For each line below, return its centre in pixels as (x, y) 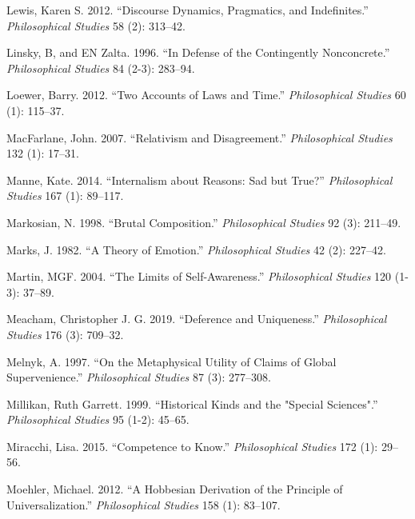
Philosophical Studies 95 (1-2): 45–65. (98, 419)
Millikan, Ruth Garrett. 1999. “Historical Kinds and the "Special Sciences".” (192, 403)
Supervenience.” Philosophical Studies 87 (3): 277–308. (139, 377)
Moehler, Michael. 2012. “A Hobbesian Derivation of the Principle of (175, 489)
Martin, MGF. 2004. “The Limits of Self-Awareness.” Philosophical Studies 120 (199, 276)
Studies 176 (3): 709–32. (65, 334)
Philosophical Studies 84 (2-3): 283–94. (101, 68)
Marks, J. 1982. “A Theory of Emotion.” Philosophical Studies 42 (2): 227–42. (196, 249)
